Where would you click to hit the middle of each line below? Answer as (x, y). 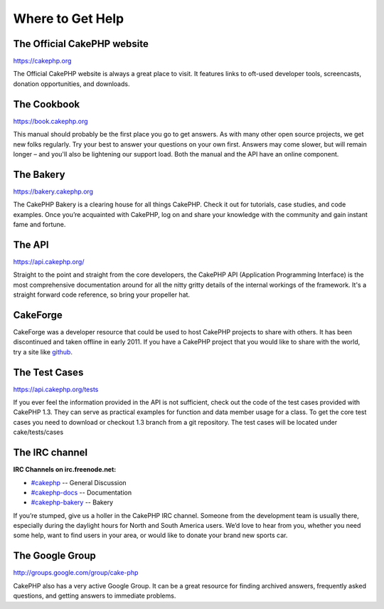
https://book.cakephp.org (50, 121)
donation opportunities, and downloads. (71, 84)
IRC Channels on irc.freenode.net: (65, 470)
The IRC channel (50, 453)
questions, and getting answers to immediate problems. (95, 596)
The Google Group (54, 556)
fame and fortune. (39, 224)
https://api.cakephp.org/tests (56, 389)
